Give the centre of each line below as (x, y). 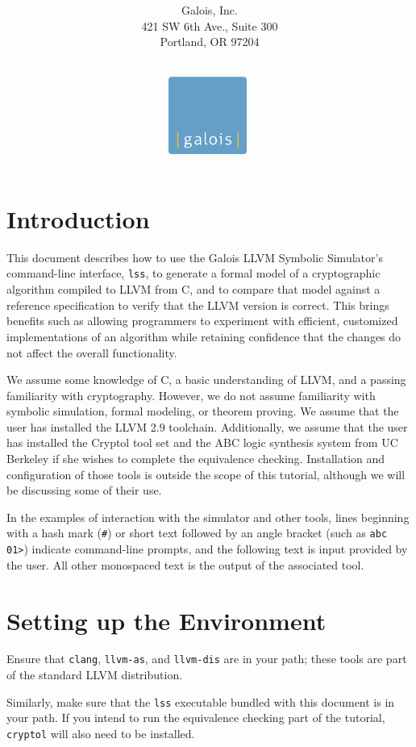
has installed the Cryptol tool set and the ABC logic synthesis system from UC (202, 442)
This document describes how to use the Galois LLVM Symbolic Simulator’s (195, 257)
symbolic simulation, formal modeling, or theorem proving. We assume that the (203, 411)
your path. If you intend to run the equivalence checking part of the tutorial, (196, 718)
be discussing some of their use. (84, 490)
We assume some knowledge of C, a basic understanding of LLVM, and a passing (206, 380)
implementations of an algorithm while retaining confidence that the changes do (204, 336)
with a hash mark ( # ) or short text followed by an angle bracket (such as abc (197, 533)
